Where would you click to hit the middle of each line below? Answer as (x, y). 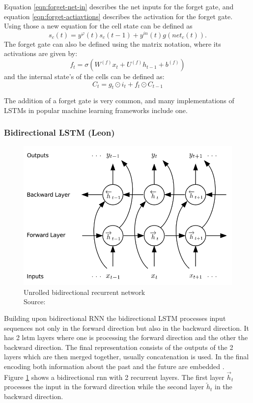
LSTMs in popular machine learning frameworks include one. (96, 110)
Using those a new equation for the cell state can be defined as (98, 26)
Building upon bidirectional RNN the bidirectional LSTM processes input (115, 318)
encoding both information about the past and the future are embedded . (114, 366)
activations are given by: (41, 53)
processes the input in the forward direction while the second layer (104, 387)
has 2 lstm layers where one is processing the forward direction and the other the (126, 337)
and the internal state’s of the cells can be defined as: (84, 76)
